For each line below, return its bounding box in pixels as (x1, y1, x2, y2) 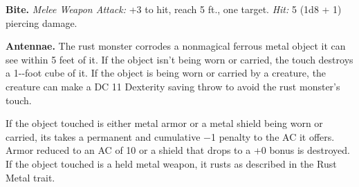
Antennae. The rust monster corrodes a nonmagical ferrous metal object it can (6, 39, 346, 53)
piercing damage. (6, 15, 77, 30)
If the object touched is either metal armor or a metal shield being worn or (6, 116, 323, 130)
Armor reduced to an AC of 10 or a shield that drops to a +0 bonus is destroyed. (6, 143, 350, 157)
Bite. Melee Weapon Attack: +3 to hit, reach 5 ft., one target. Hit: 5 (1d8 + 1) (6, 2, 342, 16)
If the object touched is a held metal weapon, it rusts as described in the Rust (6, 156, 337, 170)
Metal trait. (6, 170, 55, 184)
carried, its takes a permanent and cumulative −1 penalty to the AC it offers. (6, 129, 335, 144)
